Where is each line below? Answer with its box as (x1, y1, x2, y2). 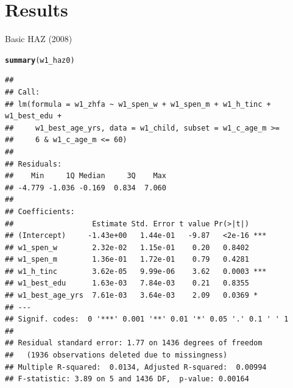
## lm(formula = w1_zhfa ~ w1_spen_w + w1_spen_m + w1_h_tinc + (5, 99, 271, 109)
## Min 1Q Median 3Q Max (5, 171, 166, 181)
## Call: (5, 87, 40, 96)
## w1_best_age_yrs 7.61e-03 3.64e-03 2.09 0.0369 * (5, 291, 258, 300)
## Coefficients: (5, 207, 75, 216)
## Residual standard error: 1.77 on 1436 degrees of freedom (5, 339, 263, 348)
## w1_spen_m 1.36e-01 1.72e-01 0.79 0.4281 (5, 255, 249, 264)
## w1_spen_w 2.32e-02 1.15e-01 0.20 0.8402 (5, 243, 249, 252)
